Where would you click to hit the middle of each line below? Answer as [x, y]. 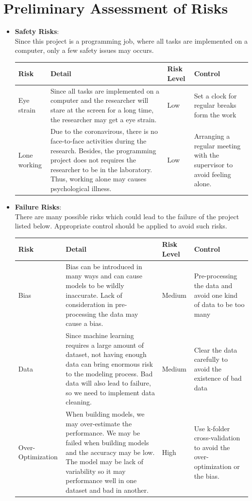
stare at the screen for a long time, [102, 110]
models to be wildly [95, 285]
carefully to [211, 359]
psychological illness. [81, 188]
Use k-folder [212, 428]
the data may [118, 314]
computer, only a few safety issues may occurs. [84, 50]
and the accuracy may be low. [110, 452]
